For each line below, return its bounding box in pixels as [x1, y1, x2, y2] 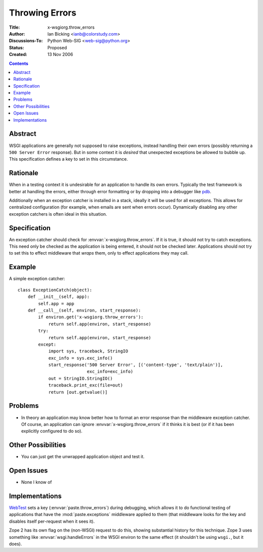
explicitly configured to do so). [21, 428, 83, 434]
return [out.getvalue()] [48, 389, 108, 395]
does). [9, 541, 22, 547]
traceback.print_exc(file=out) [48, 383, 123, 388]
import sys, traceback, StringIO [48, 349, 129, 354]
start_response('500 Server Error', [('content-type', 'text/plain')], [48, 362, 224, 368]
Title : [9, 24, 20, 30]
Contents [9, 60, 29, 66]
